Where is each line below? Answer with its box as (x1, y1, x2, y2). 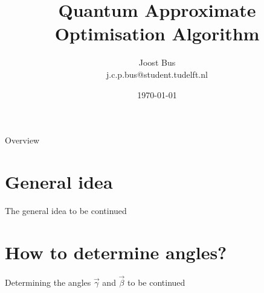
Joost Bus (138, 56, 176, 69)
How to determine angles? (5, 239, 227, 264)
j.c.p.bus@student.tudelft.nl (106, 68, 208, 80)
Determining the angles (5, 276, 91, 288)
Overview (5, 134, 40, 146)
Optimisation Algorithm (54, 21, 260, 46)
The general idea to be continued (5, 204, 127, 216)
